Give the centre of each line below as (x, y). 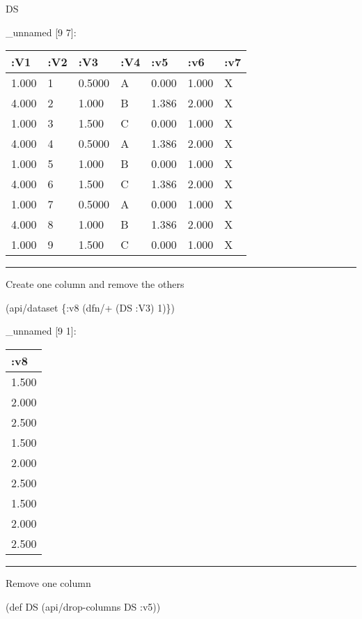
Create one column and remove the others (95, 284)
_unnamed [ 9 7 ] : (41, 32)
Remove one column (48, 582)
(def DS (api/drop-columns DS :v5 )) (83, 606)
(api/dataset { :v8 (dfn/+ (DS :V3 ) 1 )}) (90, 307)
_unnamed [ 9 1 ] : (41, 331)
